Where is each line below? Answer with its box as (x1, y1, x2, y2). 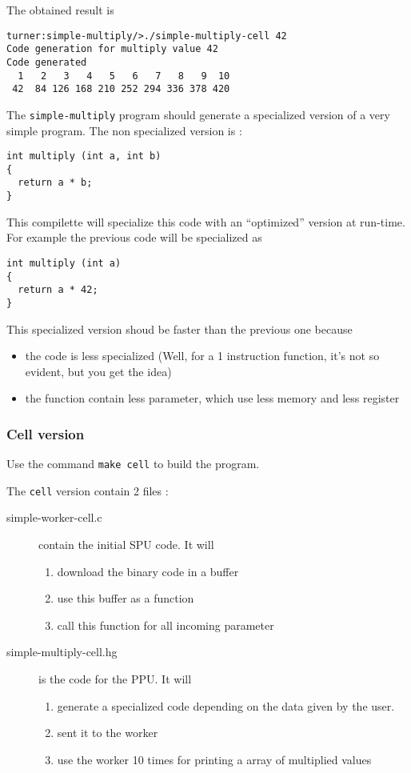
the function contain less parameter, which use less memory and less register (25, 390, 400, 407)
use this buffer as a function (57, 590, 194, 607)
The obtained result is (6, 2, 114, 18)
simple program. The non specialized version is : (6, 122, 242, 138)
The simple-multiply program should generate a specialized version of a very (6, 106, 390, 122)
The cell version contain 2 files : (6, 482, 169, 499)
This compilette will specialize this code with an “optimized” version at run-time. (6, 213, 405, 230)
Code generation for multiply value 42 (6, 43, 218, 55)
